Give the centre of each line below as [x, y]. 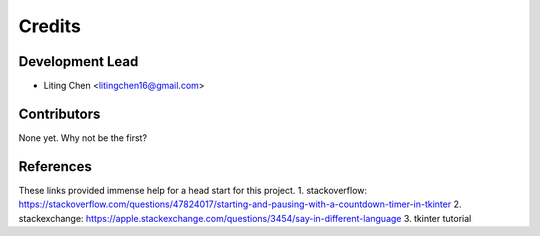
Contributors [59, 113]
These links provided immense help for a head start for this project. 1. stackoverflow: [193, 190]
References [55, 166]
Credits [50, 26]
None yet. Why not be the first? [83, 137]
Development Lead [78, 61]
